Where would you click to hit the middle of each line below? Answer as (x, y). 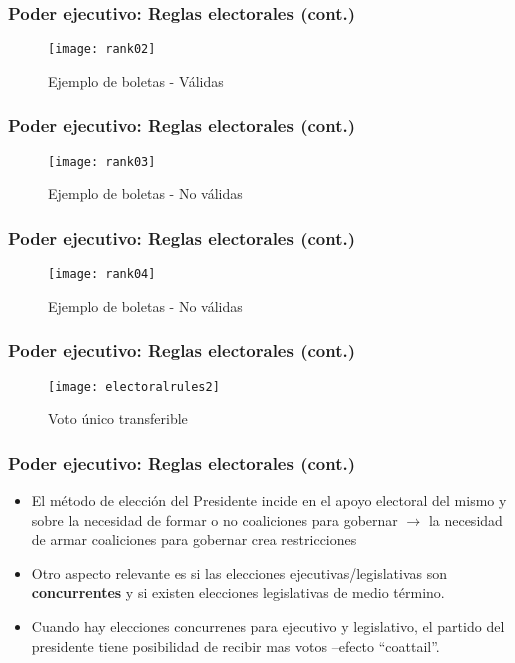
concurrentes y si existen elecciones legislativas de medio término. (238, 592)
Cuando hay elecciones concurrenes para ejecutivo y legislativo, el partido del (268, 626)
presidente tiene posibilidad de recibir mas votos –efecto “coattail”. (235, 645)
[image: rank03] (102, 161)
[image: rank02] (102, 49)
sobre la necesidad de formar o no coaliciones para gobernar (214, 519)
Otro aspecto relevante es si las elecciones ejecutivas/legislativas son (239, 572)
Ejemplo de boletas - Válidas (136, 80)
